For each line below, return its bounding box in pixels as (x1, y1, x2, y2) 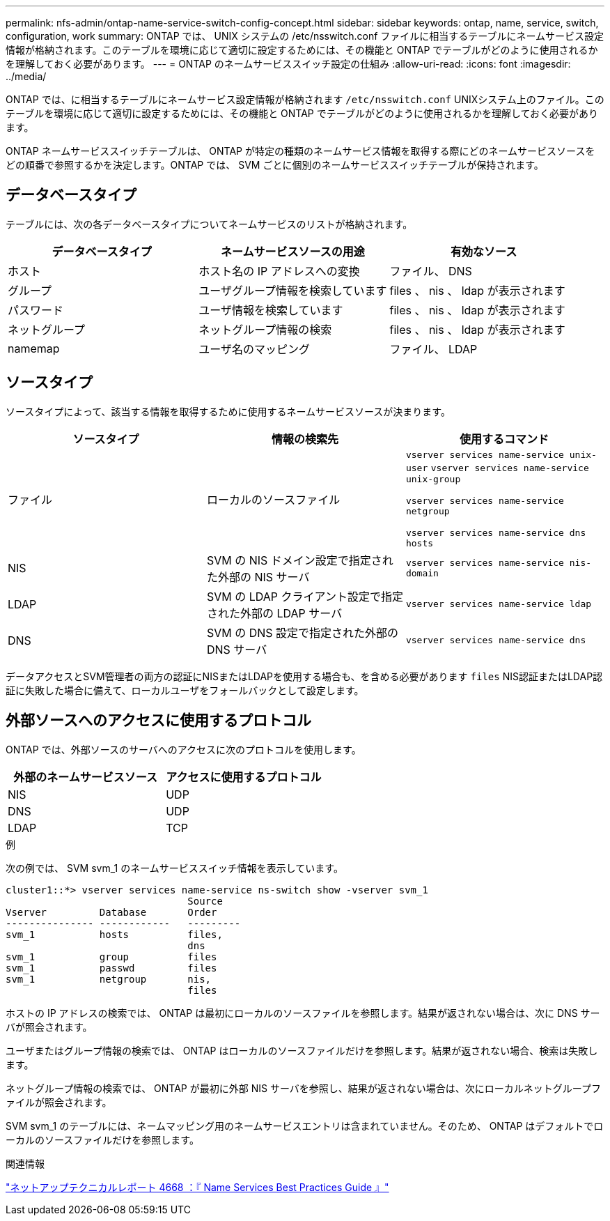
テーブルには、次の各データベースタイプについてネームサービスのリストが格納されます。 (6, 217, 413, 230)
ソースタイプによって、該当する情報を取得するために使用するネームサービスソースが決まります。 (6, 405, 451, 417)
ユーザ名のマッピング (198, 341, 310, 356)
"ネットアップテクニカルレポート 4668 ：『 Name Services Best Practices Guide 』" (6, 1181, 389, 1193)
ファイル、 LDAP (389, 341, 478, 356)
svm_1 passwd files (6, 962, 217, 974)
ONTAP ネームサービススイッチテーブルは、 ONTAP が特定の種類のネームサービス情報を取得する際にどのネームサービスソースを (6, 145, 595, 157)
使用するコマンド (459, 431, 549, 446)
